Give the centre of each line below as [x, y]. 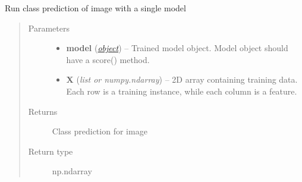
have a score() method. [108, 59]
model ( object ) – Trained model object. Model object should [177, 48]
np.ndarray [72, 171]
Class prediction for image [100, 131]
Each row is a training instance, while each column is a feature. [182, 91]
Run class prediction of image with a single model [95, 8]
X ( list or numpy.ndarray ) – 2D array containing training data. [182, 79]
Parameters [49, 28]
